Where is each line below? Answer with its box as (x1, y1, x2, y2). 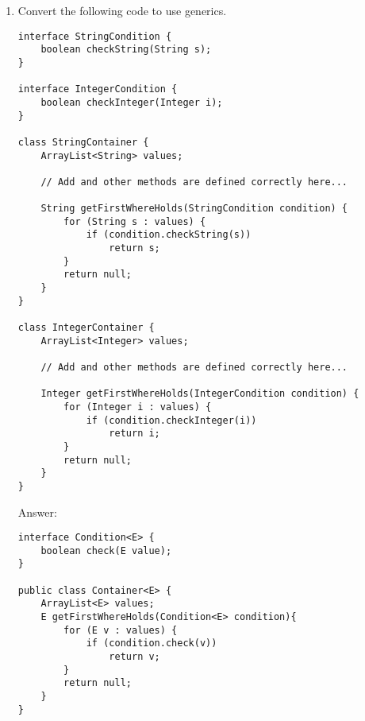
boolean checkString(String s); (40, 44, 212, 56)
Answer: (17, 503, 57, 520)
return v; (109, 651, 160, 663)
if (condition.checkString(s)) (86, 229, 252, 241)
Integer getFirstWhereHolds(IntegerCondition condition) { (40, 388, 359, 400)
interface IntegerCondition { (17, 83, 178, 95)
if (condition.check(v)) (86, 638, 217, 649)
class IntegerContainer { (17, 322, 155, 334)
